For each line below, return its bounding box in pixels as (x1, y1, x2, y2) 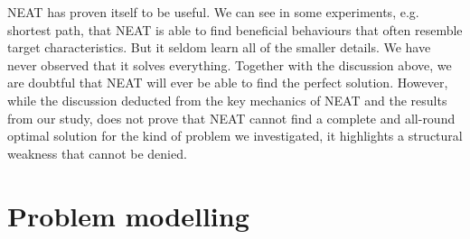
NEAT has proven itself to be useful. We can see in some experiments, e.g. (7, 3, 419, 21)
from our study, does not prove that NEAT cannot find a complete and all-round (7, 108, 456, 127)
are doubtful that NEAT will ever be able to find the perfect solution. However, (7, 73, 448, 92)
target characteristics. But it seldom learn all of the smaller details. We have (7, 38, 431, 57)
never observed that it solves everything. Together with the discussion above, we (7, 55, 452, 74)
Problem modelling (7, 197, 249, 234)
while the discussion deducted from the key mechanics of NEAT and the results (7, 90, 447, 109)
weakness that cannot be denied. (7, 143, 187, 162)
